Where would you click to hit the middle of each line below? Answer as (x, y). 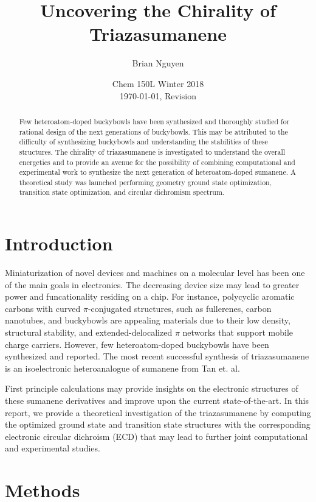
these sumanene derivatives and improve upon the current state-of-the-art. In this (157, 401)
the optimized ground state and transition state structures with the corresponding (158, 424)
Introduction (59, 243)
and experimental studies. (53, 448)
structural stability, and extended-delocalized (89, 332)
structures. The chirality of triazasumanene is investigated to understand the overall (152, 151)
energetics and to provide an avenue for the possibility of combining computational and (157, 162)
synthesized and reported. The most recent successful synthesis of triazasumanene (157, 356)
